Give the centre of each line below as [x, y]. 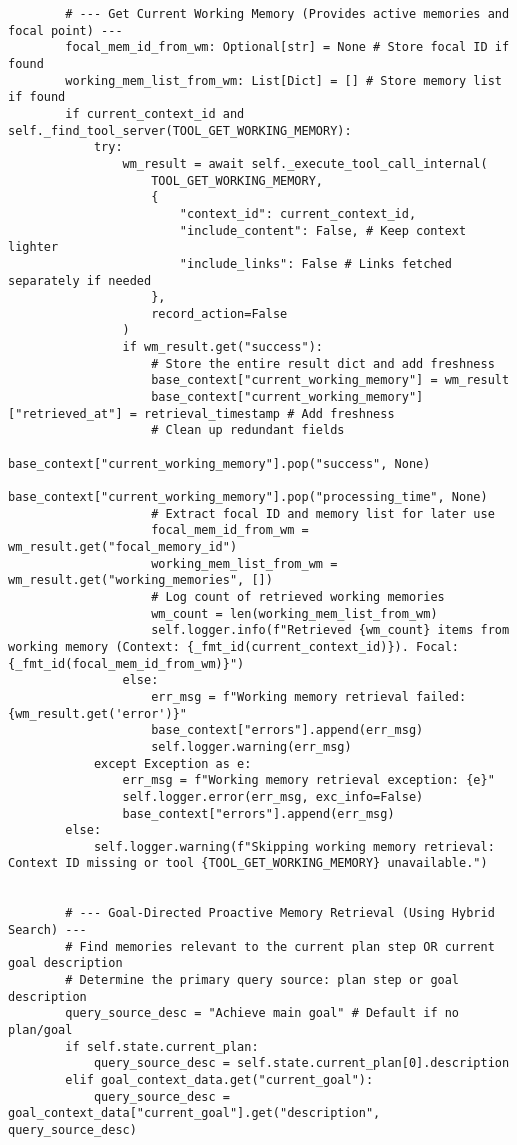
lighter [33, 247]
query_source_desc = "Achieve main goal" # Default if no [262, 1013]
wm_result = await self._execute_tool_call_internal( [305, 163]
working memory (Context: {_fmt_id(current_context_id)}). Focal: [234, 646]
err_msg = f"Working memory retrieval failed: [309, 696]
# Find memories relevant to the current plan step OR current [280, 946]
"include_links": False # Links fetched [315, 263]
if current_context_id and [155, 113]
